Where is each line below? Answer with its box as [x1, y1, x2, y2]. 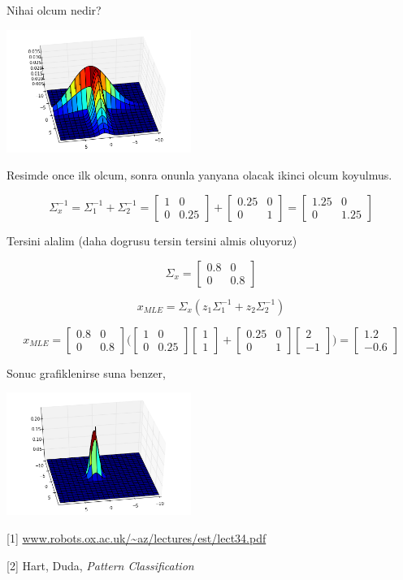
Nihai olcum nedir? [6, 2, 102, 18]
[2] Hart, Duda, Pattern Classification [6, 556, 194, 574]
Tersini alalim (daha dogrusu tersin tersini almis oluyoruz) [6, 232, 297, 249]
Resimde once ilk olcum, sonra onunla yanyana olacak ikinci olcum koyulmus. [6, 167, 392, 184]
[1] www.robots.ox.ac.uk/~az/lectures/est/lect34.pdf [6, 529, 266, 546]
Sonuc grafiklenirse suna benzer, [6, 364, 166, 381]
